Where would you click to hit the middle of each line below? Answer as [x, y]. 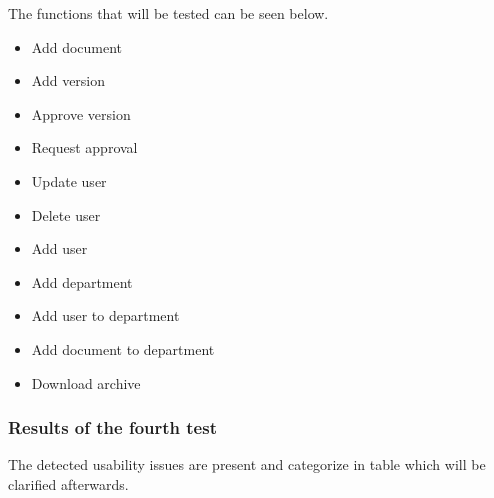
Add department [82, 281]
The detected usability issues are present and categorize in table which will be [247, 464]
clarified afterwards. [68, 483]
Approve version [81, 113]
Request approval [84, 147]
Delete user [66, 214]
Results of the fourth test [112, 427]
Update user [69, 180]
